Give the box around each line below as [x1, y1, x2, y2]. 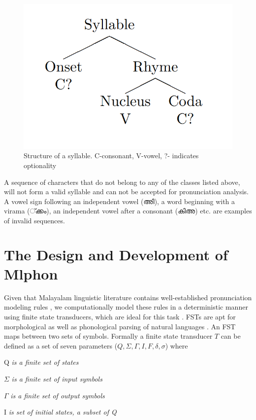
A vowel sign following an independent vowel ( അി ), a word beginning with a [4, 196, 235, 206]
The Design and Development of [4, 244, 228, 264]
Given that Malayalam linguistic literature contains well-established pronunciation [4, 292, 252, 302]
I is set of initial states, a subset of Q [4, 407, 117, 417]
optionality [24, 160, 57, 170]
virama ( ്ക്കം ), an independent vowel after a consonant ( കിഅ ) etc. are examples [4, 206, 252, 216]
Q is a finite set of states [4, 357, 79, 367]
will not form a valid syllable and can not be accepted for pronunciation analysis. [4, 186, 249, 197]
